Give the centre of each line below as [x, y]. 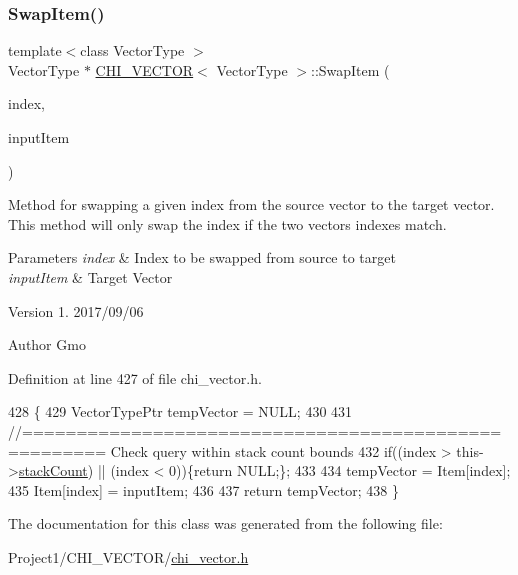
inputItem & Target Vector [90, 276]
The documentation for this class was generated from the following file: [225, 523]
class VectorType [132, 50]
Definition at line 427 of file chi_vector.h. [135, 377]
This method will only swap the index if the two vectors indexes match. [227, 223]
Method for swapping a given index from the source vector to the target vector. [251, 204]
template [35, 50]
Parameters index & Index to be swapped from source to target [202, 257]
